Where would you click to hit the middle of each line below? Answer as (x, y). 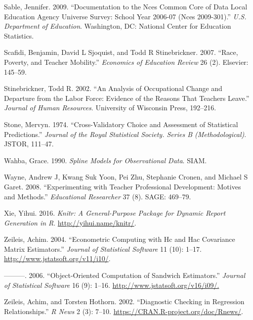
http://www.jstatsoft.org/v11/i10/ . (57, 258)
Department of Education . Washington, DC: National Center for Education (118, 26)
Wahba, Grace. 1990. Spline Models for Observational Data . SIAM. (105, 160)
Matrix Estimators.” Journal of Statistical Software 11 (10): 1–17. (103, 249)
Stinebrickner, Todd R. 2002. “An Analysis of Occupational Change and (113, 88)
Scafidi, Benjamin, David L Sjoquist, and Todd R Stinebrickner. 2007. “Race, (121, 52)
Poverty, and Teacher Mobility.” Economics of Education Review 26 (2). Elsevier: (126, 62)
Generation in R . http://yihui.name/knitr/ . (70, 222)
